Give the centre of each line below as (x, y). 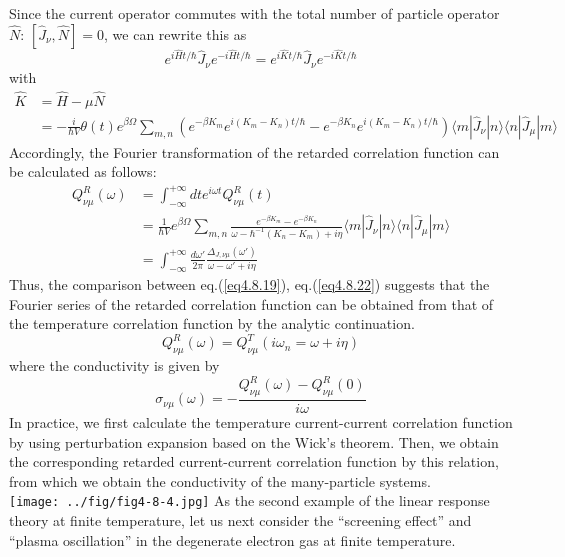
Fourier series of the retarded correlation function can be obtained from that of (251, 303)
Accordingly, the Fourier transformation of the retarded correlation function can (254, 151)
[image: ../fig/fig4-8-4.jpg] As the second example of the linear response (249, 500)
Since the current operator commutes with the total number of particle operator (254, 13)
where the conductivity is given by (114, 365)
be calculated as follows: (83, 171)
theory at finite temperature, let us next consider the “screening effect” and (240, 520)
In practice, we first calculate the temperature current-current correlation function (261, 422)
